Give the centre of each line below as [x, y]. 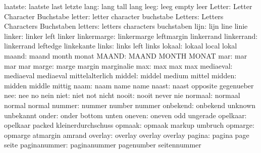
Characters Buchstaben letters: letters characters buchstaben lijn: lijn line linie [126, 26]
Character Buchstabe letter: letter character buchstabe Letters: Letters [114, 16]
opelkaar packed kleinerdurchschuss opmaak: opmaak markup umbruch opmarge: [129, 125]
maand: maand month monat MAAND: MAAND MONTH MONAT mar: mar [126, 55]
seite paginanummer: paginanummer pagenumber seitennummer [103, 145]
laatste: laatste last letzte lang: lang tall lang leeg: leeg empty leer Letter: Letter [128, 6]
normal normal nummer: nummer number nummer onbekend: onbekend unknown [130, 105]
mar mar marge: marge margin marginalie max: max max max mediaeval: [118, 65]
